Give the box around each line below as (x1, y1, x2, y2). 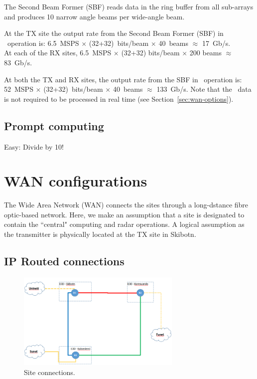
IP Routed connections (4, 253, 125, 269)
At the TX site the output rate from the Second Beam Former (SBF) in (4, 28, 224, 38)
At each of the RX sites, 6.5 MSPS (4, 47, 112, 58)
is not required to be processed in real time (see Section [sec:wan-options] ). (4, 93, 234, 104)
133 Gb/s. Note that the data (156, 84, 252, 94)
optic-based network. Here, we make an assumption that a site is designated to (4, 209, 245, 219)
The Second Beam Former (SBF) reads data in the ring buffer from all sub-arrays (4, 1, 254, 11)
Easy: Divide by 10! (4, 141, 64, 152)
